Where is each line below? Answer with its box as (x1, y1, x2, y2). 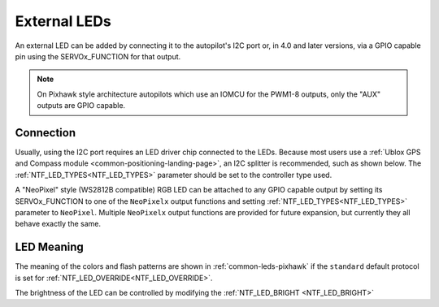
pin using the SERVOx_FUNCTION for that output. (15, 51, 181, 61)
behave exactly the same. (15, 219, 102, 229)
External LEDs (15, 12, 111, 30)
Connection (15, 126, 76, 140)
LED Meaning (15, 240, 85, 254)
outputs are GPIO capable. (37, 101, 126, 110)
